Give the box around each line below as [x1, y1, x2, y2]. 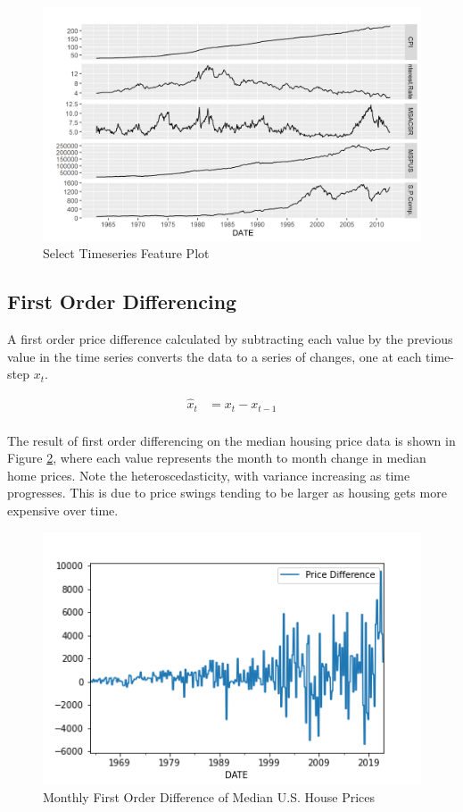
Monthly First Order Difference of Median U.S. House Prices [43, 787, 376, 806]
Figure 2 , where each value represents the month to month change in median [7, 448, 426, 467]
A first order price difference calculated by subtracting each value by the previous [7, 330, 453, 348]
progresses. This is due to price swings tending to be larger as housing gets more [7, 483, 447, 502]
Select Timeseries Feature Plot [43, 244, 210, 263]
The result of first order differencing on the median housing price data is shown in [7, 431, 456, 449]
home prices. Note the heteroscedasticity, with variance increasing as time [7, 465, 410, 484]
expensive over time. [7, 500, 119, 519]
